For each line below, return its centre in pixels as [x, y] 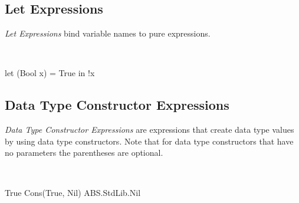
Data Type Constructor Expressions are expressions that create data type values [149, 130]
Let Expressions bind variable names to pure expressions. [108, 33]
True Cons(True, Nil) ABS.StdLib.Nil [73, 192]
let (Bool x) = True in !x [50, 73]
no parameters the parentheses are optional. [84, 153]
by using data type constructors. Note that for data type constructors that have [149, 141]
